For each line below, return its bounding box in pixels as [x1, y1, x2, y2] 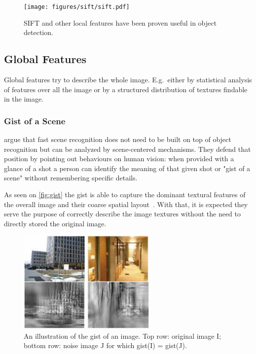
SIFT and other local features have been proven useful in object [24, 17, 217, 28]
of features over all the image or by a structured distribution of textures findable [4, 84, 248, 94]
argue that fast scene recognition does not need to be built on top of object [4, 134, 231, 144]
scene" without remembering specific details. [4, 173, 138, 183]
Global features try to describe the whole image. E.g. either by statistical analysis [4, 74, 252, 85]
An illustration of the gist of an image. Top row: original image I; [24, 330, 221, 341]
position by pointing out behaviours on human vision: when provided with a [4, 153, 234, 164]
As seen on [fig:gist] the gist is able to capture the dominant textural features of [4, 189, 246, 200]
